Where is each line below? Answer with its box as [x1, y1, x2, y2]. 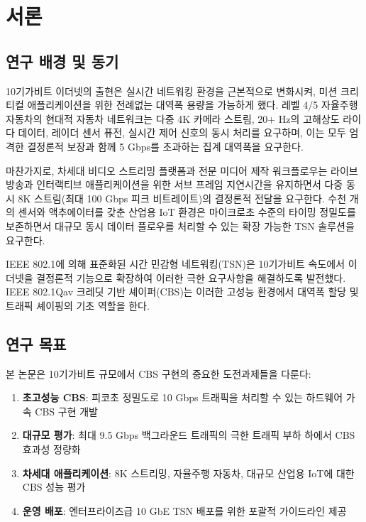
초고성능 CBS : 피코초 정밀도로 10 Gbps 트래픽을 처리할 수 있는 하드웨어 [22, 390, 343, 405]
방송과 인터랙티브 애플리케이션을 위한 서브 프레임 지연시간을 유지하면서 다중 [6, 177, 343, 192]
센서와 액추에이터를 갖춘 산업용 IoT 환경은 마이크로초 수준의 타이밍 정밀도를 [18, 205, 356, 219]
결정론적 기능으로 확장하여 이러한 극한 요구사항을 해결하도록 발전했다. [36, 270, 346, 285]
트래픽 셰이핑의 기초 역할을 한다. [6, 298, 150, 312]
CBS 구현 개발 [35, 403, 98, 418]
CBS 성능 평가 [22, 479, 86, 494]
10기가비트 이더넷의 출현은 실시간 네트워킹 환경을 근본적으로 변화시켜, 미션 [6, 83, 338, 98]
